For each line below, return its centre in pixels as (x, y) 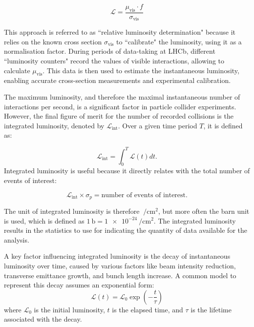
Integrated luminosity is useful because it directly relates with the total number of (127, 171)
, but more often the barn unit (204, 211)
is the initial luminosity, (69, 309)
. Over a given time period (158, 125)
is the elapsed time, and (148, 309)
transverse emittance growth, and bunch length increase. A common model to (120, 275)
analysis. (17, 239)
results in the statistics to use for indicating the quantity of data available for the (126, 230)
